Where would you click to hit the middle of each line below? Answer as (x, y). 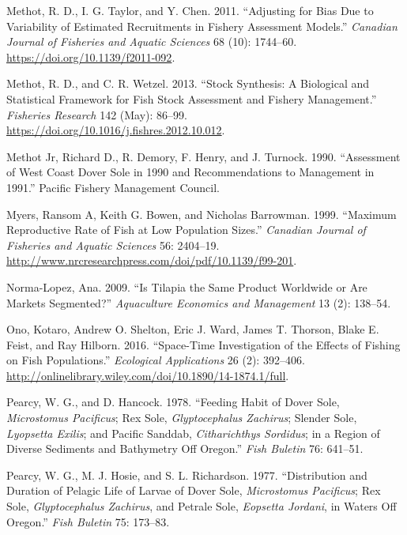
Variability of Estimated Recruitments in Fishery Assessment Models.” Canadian (202, 26)
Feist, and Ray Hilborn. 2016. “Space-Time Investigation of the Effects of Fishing (203, 344)
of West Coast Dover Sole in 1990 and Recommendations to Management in (190, 172)
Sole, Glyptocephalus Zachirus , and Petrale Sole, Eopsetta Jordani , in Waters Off (202, 506)
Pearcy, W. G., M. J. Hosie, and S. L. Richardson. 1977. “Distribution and (187, 475)
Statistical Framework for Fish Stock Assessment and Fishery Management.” (192, 98)
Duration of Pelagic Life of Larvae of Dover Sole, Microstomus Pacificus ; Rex (194, 490)
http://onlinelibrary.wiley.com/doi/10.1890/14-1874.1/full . (148, 375)
